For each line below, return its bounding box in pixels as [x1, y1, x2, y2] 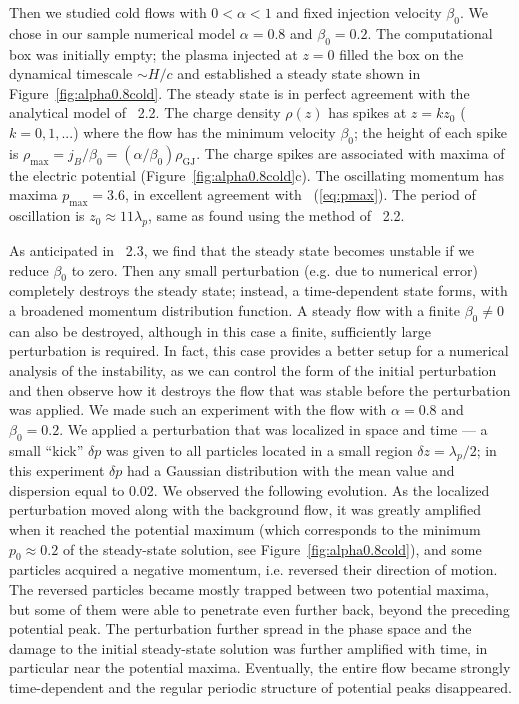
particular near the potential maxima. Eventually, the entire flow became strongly [9, 657, 511, 678]
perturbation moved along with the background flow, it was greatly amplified [9, 499, 481, 520]
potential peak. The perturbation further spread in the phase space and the [9, 618, 472, 639]
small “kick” [9, 439, 84, 460]
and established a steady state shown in [177, 63, 421, 84]
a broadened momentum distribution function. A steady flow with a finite [9, 299, 460, 320]
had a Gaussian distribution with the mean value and [126, 460, 455, 481]
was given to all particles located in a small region [105, 439, 413, 460]
